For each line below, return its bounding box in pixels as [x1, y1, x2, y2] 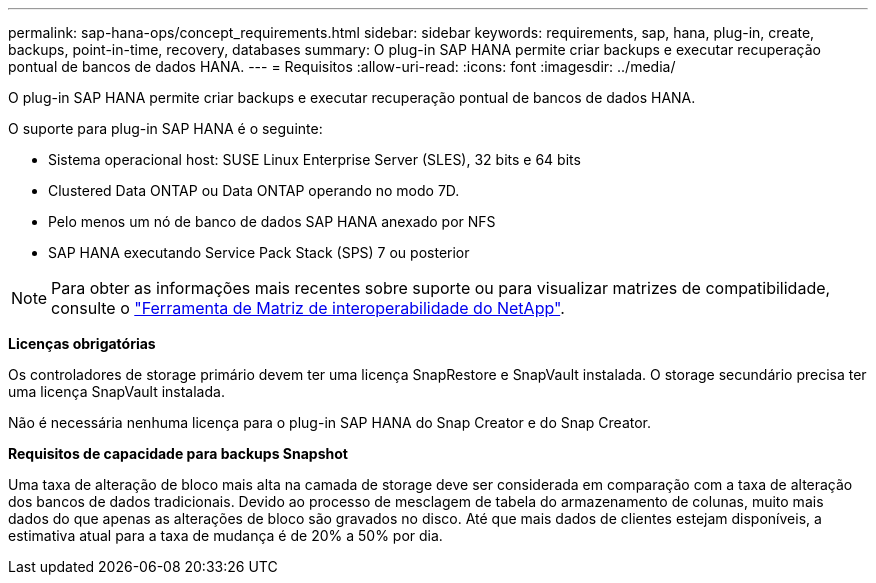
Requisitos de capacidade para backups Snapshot [8, 445, 348, 462]
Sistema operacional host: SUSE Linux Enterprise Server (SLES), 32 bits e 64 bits [48, 151, 581, 168]
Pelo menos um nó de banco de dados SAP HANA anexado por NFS [48, 213, 496, 230]
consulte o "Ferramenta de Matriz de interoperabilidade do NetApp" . [51, 298, 565, 318]
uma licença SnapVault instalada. [8, 383, 225, 400]
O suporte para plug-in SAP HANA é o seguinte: [8, 120, 323, 137]
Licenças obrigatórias [8, 335, 156, 352]
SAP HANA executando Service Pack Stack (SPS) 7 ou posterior [48, 244, 470, 261]
